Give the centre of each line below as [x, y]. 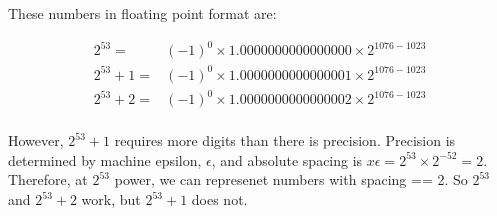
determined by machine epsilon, [105, 159]
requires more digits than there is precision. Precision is [285, 140]
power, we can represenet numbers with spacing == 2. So [291, 179]
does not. [219, 199]
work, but [111, 199]
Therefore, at [48, 179]
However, [36, 140]
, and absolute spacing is [287, 159]
